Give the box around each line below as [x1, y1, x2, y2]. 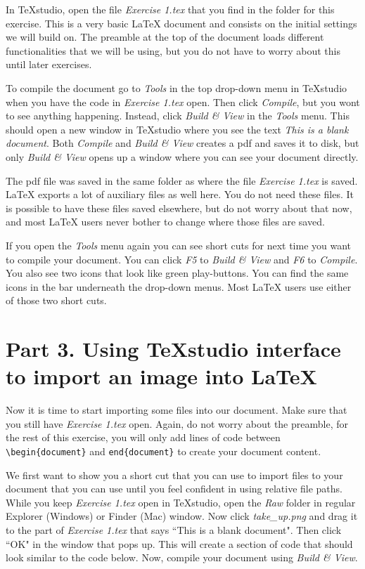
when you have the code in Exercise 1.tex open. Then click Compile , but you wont [6, 94, 360, 109]
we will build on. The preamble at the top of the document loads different [6, 30, 324, 44]
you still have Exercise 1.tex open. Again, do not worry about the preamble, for [6, 416, 348, 431]
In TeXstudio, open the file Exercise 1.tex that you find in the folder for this [6, 2, 335, 16]
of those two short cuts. [6, 293, 107, 308]
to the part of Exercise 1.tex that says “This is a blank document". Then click [6, 523, 342, 537]
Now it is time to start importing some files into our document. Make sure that [6, 403, 347, 417]
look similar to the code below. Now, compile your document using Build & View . [6, 550, 358, 565]
